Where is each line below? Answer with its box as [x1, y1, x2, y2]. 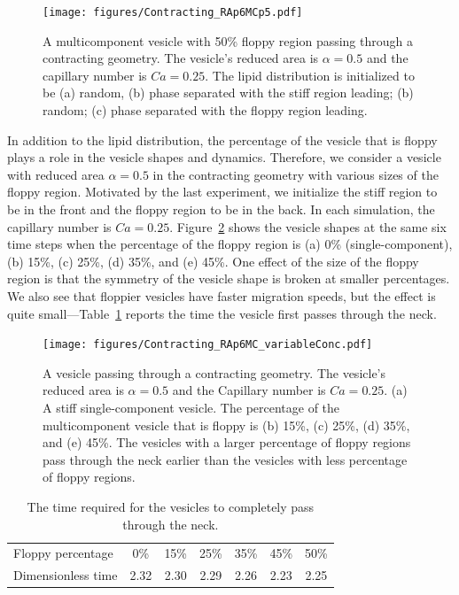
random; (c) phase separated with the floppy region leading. [43, 101, 368, 120]
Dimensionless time [13, 566, 118, 584]
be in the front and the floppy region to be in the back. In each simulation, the [7, 200, 435, 218]
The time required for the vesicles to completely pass [27, 497, 315, 515]
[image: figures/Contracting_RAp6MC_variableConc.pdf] [43, 338, 373, 352]
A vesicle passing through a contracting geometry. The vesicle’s [43, 363, 386, 382]
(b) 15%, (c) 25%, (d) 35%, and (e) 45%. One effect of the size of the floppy [7, 251, 419, 270]
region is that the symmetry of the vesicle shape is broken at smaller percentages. [7, 269, 450, 288]
